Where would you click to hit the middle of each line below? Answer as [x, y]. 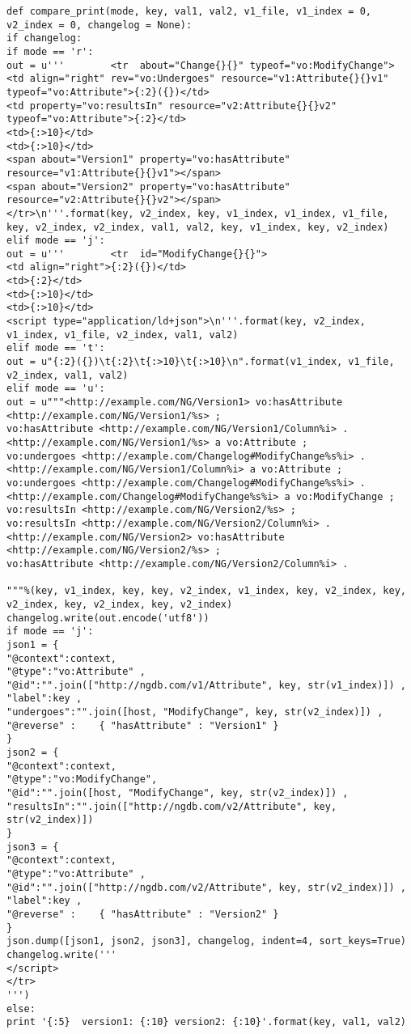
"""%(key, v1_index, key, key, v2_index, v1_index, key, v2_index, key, [206, 591]
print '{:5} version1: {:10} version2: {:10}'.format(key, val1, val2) [206, 1022]
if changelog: [44, 38]
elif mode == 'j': [56, 241]
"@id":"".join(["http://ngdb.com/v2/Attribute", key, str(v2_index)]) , [206, 887]
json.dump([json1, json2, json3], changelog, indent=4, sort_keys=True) [206, 941]
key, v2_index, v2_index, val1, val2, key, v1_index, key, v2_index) [198, 227]
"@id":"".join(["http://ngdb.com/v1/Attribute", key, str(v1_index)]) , [206, 685]
